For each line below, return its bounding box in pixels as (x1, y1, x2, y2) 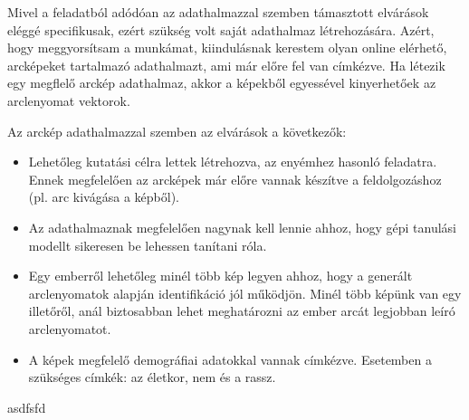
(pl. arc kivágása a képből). (28, 187, 179, 206)
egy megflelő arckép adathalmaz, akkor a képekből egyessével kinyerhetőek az (7, 73, 436, 92)
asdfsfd (7, 397, 46, 416)
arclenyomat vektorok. (7, 91, 130, 110)
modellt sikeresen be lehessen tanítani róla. (28, 235, 267, 254)
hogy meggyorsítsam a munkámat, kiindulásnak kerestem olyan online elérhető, (7, 38, 447, 57)
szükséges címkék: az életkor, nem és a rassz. (28, 367, 276, 387)
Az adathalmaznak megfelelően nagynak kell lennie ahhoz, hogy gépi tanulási (28, 217, 457, 236)
